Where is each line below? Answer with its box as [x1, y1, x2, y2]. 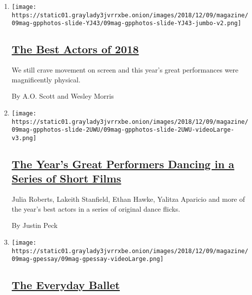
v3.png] [11, 134, 36, 142]
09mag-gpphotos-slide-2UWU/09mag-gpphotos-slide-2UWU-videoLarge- [11, 126, 234, 134]
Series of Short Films [11, 171, 121, 186]
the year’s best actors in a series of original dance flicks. [11, 203, 180, 214]
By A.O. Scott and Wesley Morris [11, 91, 114, 101]
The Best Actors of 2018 [11, 41, 139, 57]
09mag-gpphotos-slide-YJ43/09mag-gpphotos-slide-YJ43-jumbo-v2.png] [11, 20, 242, 27]
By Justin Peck [11, 220, 58, 230]
